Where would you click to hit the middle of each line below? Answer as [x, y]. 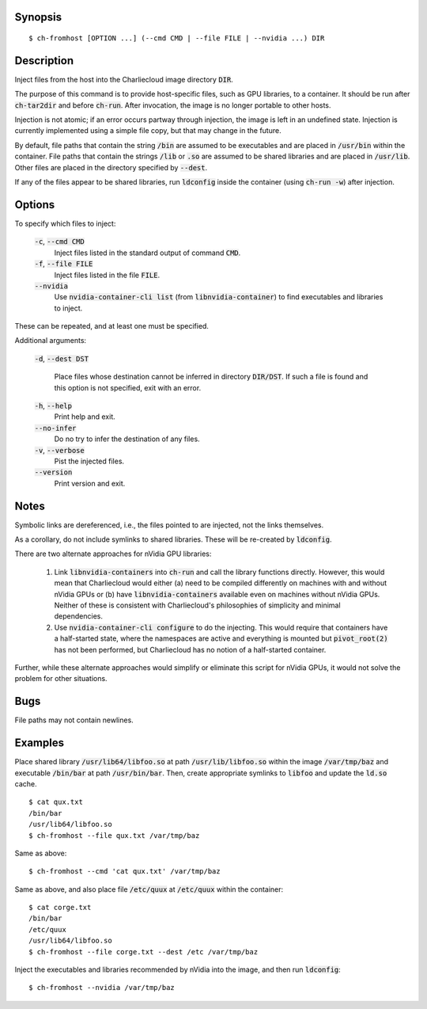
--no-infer [55, 428]
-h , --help [53, 406]
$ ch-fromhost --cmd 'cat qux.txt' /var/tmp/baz [125, 872]
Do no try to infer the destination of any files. [127, 439]
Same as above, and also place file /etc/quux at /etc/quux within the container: [149, 889]
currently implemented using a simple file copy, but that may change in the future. [148, 131]
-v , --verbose [59, 450]
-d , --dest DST [62, 358]
